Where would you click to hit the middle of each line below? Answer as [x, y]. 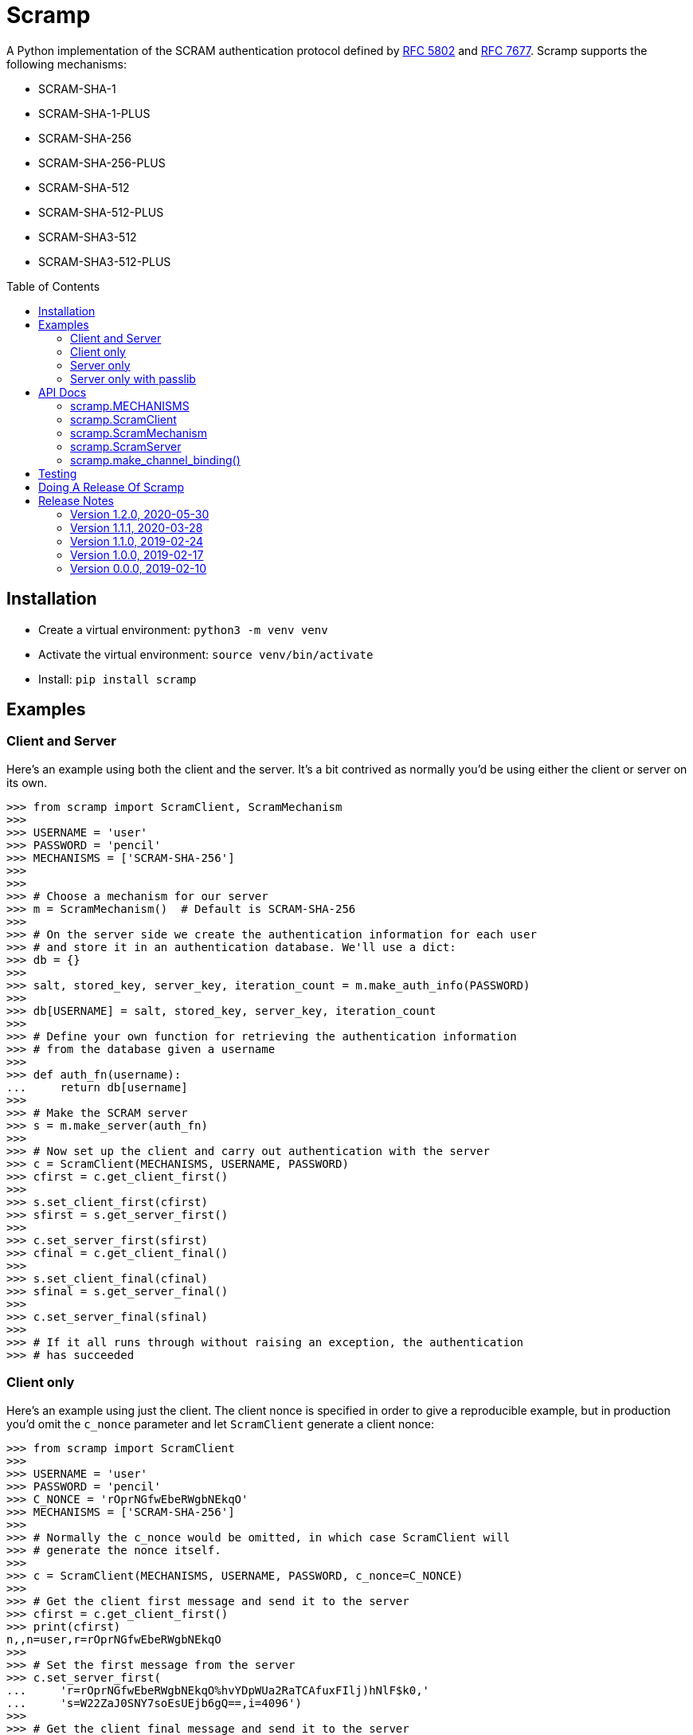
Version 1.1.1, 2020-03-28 [137, 527]
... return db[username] [97, 1087]
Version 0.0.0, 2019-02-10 [139, 568]
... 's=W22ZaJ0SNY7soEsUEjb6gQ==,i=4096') [154, 1703]
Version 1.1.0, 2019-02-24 [137, 541]
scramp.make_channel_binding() [155, 460]
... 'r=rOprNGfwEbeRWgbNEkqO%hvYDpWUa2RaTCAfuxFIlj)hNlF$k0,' [218, 1690]
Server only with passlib [133, 378]
